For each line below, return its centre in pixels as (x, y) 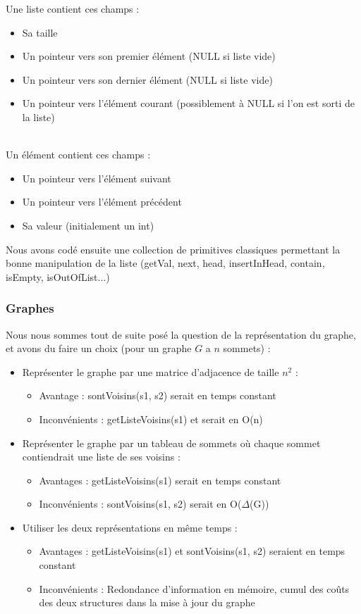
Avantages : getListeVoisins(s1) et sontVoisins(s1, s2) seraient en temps (192, 551)
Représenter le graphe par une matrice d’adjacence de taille (151, 371)
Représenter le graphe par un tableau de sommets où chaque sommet (171, 443)
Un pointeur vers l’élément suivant (97, 178)
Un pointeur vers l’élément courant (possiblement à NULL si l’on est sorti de (188, 103)
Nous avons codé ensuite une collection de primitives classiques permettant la (173, 249)
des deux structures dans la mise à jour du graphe (147, 602)
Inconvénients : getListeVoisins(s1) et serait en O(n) (151, 419)
